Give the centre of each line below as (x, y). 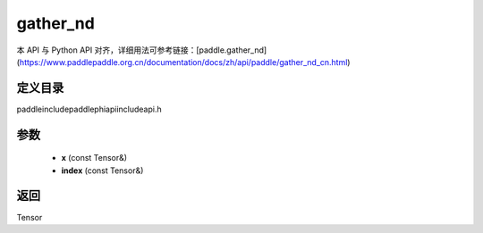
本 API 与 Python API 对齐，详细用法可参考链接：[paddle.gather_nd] (142, 50)
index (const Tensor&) (102, 171)
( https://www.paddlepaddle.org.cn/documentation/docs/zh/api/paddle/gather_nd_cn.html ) (183, 62)
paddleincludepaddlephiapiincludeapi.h (89, 109)
